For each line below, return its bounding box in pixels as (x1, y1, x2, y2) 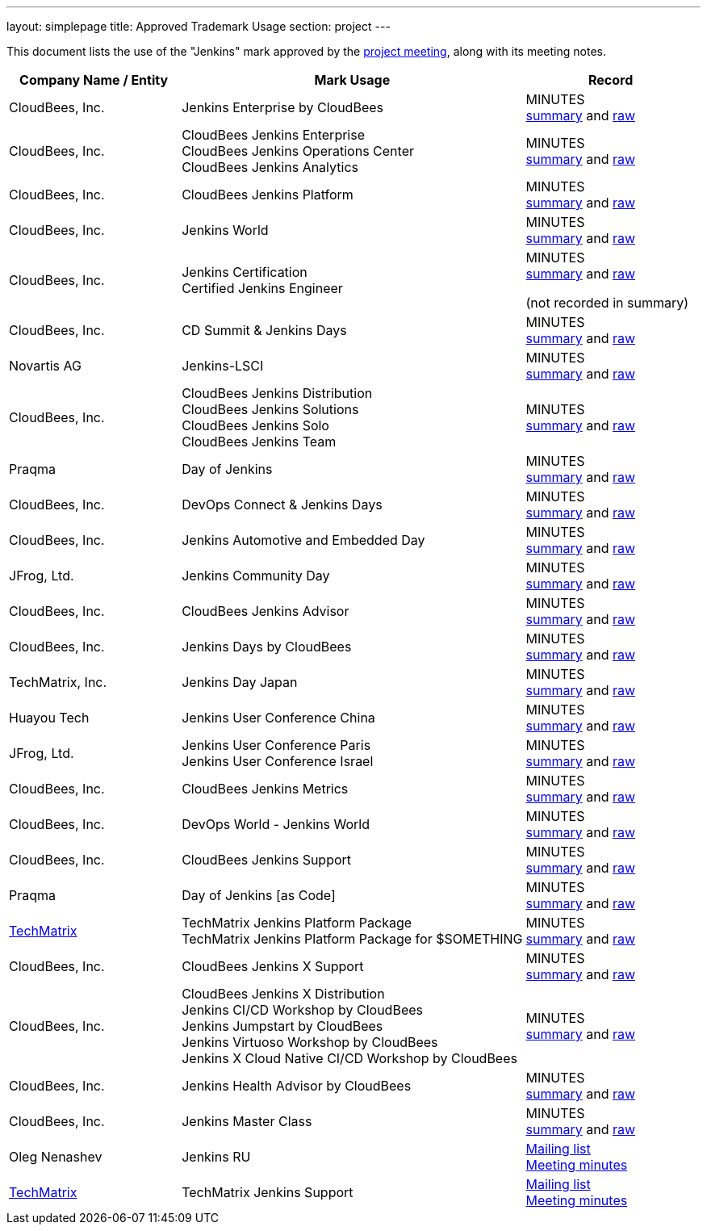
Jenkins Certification (182, 264, 307, 280)
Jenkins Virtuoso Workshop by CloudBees (182, 1034, 438, 1050)
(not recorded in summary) (525, 295, 688, 311)
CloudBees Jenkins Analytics (182, 159, 358, 175)
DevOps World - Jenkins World (182, 816, 370, 832)
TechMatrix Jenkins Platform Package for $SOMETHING (182, 931, 523, 947)
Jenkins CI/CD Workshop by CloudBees (182, 1002, 423, 1018)
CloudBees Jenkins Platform (182, 186, 353, 203)
